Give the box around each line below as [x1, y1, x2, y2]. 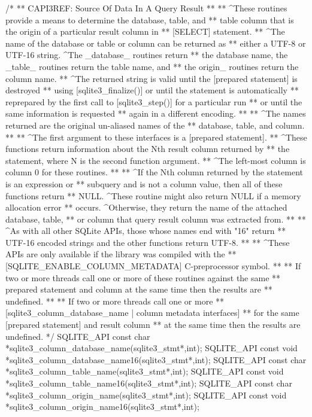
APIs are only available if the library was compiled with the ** [5, 248, 237, 260]
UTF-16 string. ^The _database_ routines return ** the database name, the [5, 48, 288, 61]
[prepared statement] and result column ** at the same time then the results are [5, 318, 301, 331]
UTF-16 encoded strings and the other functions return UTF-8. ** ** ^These [5, 236, 290, 248]
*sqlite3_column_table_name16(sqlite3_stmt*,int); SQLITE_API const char [5, 377, 292, 389]
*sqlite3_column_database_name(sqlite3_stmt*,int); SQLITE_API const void [5, 342, 298, 354]
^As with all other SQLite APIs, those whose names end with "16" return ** [5, 224, 286, 237]
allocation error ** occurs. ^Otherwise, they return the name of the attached [5, 201, 287, 214]
